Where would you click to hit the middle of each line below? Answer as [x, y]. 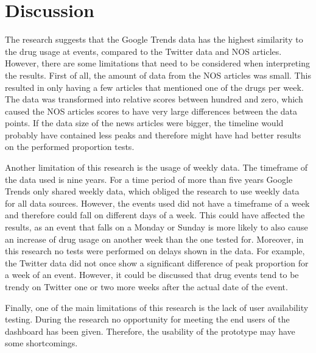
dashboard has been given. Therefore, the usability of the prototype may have [150, 331]
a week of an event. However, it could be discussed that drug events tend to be [152, 275]
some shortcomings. [41, 343]
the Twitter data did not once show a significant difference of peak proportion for [157, 262]
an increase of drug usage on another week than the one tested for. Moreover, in [154, 239]
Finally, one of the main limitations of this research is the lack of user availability [157, 307]
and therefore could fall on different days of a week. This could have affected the [155, 215]
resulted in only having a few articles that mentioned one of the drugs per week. [154, 87]
